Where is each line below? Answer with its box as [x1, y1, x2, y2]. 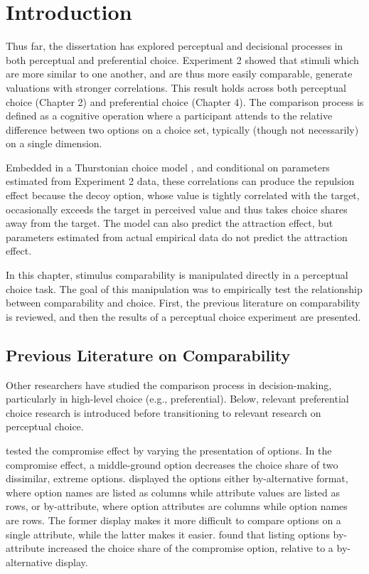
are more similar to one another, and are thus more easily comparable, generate [6, 66, 353, 81]
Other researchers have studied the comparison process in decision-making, [6, 377, 332, 392]
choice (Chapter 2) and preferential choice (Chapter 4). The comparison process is [6, 94, 364, 109]
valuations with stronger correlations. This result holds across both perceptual [6, 80, 346, 95]
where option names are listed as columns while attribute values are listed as [6, 484, 341, 499]
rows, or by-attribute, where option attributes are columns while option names [6, 499, 348, 514]
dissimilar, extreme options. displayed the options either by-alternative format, [6, 471, 348, 486]
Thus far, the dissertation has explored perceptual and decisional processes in [6, 38, 343, 53]
